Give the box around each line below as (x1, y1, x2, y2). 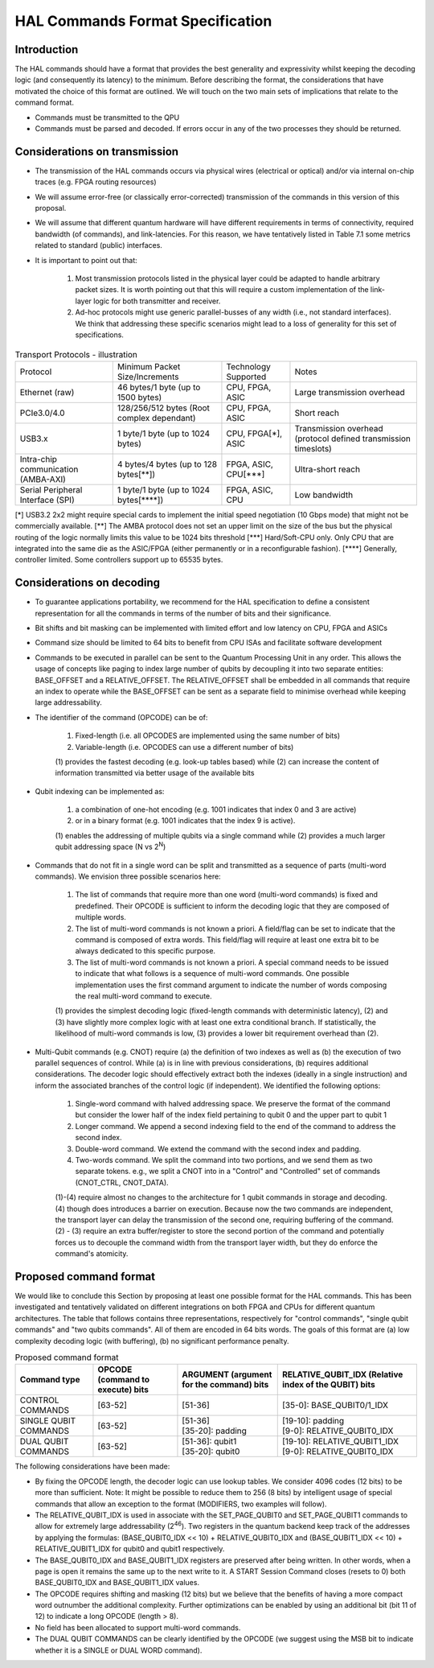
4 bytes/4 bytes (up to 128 (117, 459, 217, 470)
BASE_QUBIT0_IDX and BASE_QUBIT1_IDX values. (35, 1578, 200, 1588)
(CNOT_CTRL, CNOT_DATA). (75, 1177, 169, 1187)
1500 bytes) (117, 391, 162, 402)
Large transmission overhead (294, 386, 405, 397)
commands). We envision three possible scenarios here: (35, 871, 221, 881)
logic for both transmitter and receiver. (93, 296, 221, 306)
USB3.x (19, 433, 48, 444)
